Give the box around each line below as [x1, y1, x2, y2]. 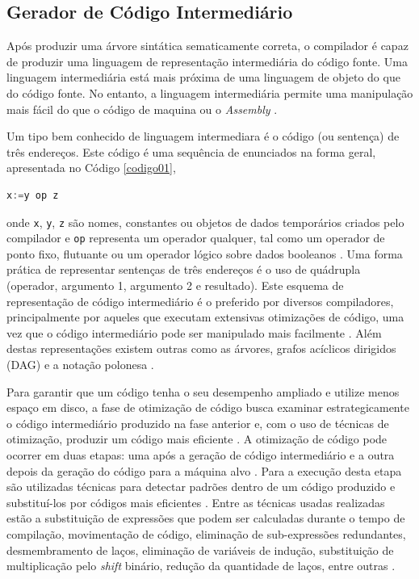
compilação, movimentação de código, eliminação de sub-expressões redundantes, [6, 525, 406, 542]
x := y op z [6, 189, 59, 201]
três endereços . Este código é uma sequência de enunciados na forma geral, [6, 143, 376, 160]
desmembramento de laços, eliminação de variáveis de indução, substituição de [6, 541, 394, 558]
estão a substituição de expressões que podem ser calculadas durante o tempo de [6, 510, 405, 527]
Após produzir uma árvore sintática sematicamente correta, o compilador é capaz [6, 37, 409, 54]
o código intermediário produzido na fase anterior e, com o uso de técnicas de [6, 414, 389, 431]
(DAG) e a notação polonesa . [6, 356, 154, 373]
